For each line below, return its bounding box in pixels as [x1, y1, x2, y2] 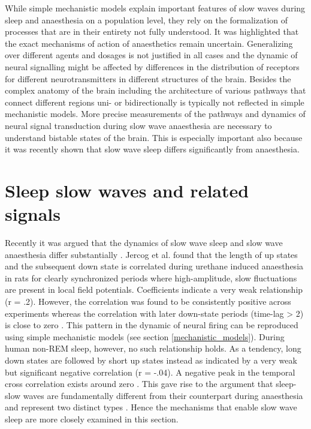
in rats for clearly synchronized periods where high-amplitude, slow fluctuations [5, 271, 297, 284]
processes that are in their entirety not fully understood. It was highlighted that [5, 25, 299, 38]
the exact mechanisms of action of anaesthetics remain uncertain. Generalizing [5, 37, 293, 49]
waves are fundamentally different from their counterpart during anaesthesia [23, 389, 303, 401]
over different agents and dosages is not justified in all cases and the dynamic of [5, 49, 298, 61]
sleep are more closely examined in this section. [5, 412, 179, 425]
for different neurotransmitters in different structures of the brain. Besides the [5, 72, 291, 85]
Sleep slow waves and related [5, 178, 249, 202]
